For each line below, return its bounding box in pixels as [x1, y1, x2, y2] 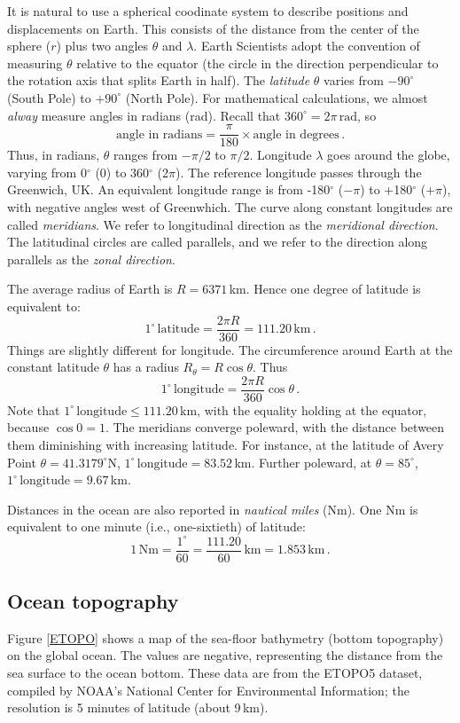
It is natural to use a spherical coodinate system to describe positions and [7, 2, 409, 20]
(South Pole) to [7, 88, 91, 106]
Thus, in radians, [7, 145, 100, 164]
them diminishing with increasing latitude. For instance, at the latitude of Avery [7, 436, 444, 454]
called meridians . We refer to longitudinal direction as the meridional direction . [7, 215, 439, 233]
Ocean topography [7, 586, 179, 614]
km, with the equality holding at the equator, [180, 400, 427, 419]
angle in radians [115, 128, 203, 141]
